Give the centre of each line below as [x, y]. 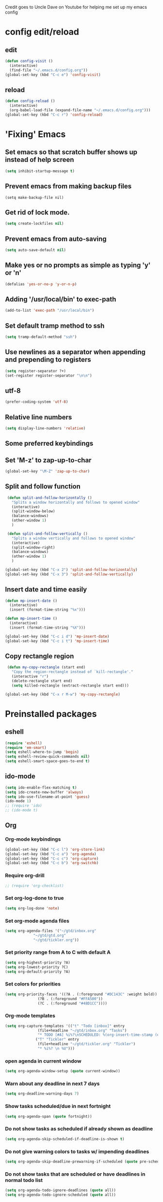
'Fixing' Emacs [35, 134]
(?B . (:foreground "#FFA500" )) [70, 999]
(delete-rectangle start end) [42, 681]
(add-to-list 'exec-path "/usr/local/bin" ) [50, 311]
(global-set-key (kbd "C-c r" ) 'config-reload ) [54, 115]
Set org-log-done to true [34, 898]
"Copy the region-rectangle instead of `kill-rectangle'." [72, 672]
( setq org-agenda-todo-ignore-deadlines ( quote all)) [61, 1190]
